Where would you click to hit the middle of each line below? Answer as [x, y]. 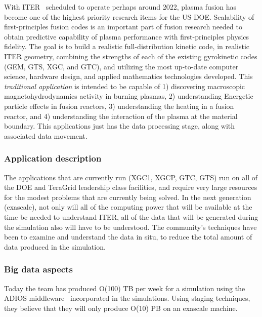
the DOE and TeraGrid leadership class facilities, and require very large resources [131, 187]
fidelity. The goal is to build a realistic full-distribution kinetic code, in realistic [127, 46]
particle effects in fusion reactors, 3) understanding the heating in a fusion [119, 106]
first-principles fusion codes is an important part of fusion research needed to [123, 27]
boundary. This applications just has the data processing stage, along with [120, 126]
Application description [53, 158]
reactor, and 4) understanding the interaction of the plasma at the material [121, 116]
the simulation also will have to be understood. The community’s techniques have [130, 227]
